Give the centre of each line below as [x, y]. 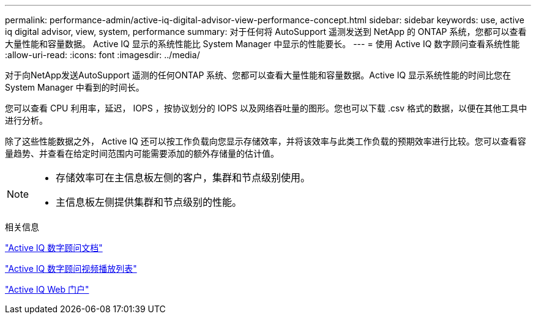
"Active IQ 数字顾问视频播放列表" [71, 268]
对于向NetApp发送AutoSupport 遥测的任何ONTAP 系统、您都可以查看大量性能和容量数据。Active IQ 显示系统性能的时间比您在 [258, 75]
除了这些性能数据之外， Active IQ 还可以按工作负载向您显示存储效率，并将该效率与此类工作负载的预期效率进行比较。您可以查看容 [266, 141]
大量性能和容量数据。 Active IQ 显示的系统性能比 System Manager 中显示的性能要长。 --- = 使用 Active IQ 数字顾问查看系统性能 [262, 44]
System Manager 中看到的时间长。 [75, 87]
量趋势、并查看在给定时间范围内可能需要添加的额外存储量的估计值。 [142, 153]
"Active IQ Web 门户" [47, 289]
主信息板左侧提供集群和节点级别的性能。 [149, 202]
